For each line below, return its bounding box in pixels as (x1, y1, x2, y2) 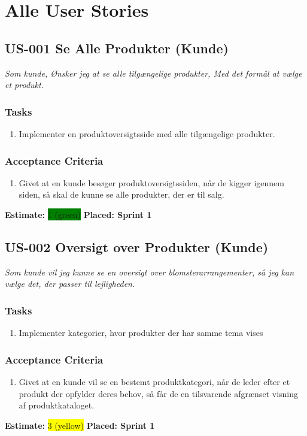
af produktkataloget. (19, 399, 95, 411)
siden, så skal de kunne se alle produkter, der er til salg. (19, 188, 224, 201)
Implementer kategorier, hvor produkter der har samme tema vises (19, 326, 263, 339)
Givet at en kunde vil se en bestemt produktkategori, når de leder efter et (19, 376, 290, 387)
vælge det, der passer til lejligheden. (5, 277, 135, 290)
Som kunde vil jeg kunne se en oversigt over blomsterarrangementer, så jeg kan (5, 265, 294, 278)
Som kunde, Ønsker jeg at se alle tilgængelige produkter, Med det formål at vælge (5, 66, 302, 79)
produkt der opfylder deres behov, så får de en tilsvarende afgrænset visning (19, 387, 298, 399)
